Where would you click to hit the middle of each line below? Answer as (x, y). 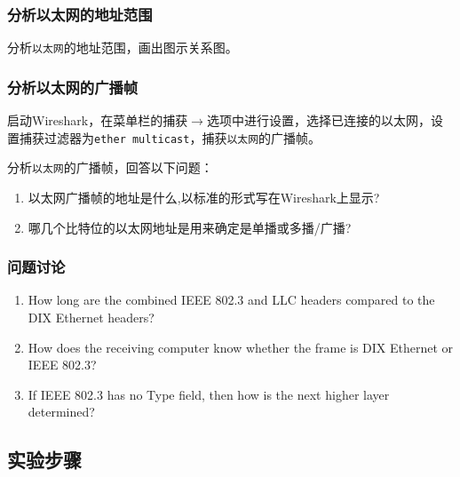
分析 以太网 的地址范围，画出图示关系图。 (123, 48)
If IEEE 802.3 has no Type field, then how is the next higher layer (209, 394)
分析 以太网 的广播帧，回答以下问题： (110, 167)
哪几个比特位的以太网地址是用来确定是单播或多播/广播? (190, 227)
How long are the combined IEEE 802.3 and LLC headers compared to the (231, 300)
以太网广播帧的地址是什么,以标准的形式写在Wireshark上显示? (204, 197)
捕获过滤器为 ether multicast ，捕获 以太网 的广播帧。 (170, 137)
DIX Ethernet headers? (91, 317)
